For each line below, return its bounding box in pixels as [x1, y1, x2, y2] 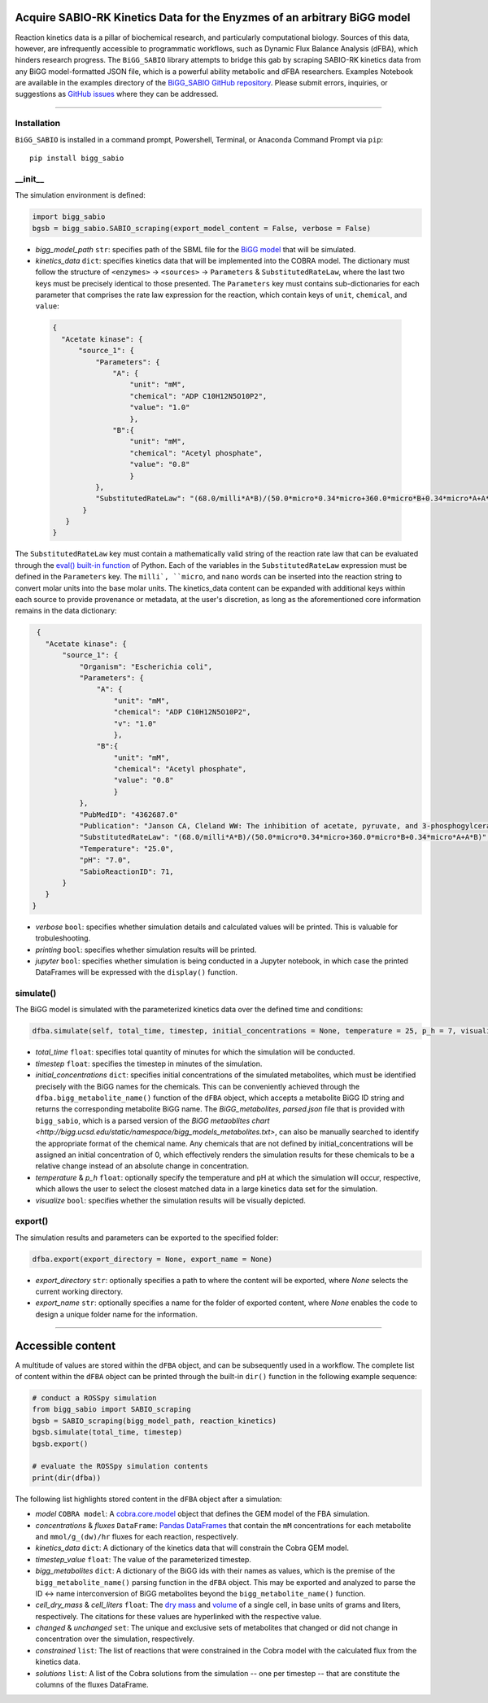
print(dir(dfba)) [32, 1473, 102, 1482]
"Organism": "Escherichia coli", [79, 662, 213, 671]
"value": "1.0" [129, 403, 190, 413]
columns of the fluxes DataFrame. [35, 1680, 149, 1690]
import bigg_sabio [32, 212, 106, 221]
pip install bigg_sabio [29, 154, 124, 163]
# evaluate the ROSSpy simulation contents [32, 1461, 209, 1471]
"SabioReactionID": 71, [79, 867, 174, 876]
